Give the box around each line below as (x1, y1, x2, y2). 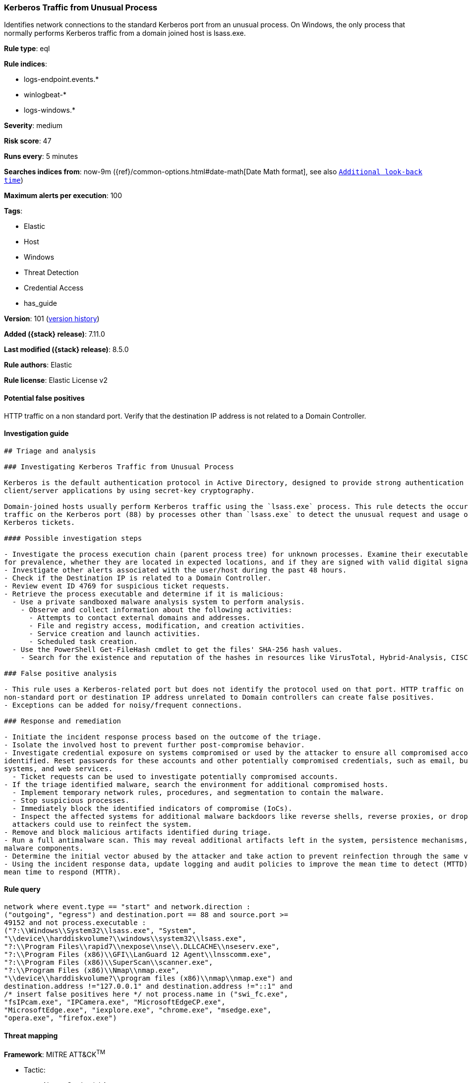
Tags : (4, 207, 23, 216)
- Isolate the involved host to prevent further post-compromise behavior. (4, 740, 305, 749)
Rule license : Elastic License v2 (4, 376, 108, 385)
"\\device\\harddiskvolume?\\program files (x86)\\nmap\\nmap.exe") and (4, 974, 292, 983)
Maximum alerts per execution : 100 (4, 191, 122, 200)
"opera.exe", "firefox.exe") (4, 1014, 117, 1022)
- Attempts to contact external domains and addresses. (29, 613, 251, 622)
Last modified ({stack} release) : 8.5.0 (4, 345, 129, 354)
